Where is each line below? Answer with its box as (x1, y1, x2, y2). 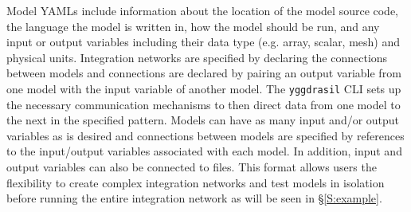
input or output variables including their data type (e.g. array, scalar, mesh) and (6, 33, 401, 50)
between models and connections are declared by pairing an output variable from (6, 65, 401, 81)
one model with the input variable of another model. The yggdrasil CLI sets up (6, 80, 401, 96)
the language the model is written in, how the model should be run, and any (6, 18, 380, 34)
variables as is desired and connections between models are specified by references (6, 127, 405, 143)
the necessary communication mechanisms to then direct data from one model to (6, 96, 401, 112)
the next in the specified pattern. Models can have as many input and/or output (6, 112, 400, 128)
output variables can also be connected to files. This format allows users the (6, 159, 377, 175)
